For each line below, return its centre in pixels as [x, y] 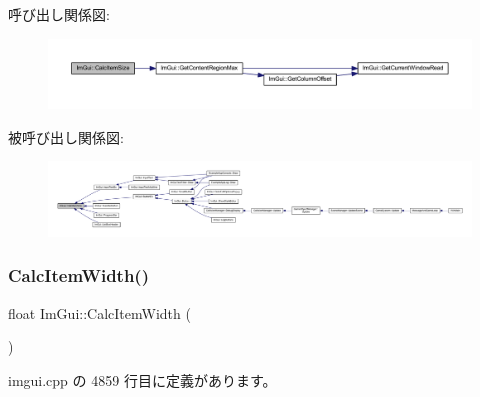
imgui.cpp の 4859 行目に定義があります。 [142, 379]
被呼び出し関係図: [66, 136]
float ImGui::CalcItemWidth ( [99, 312]
